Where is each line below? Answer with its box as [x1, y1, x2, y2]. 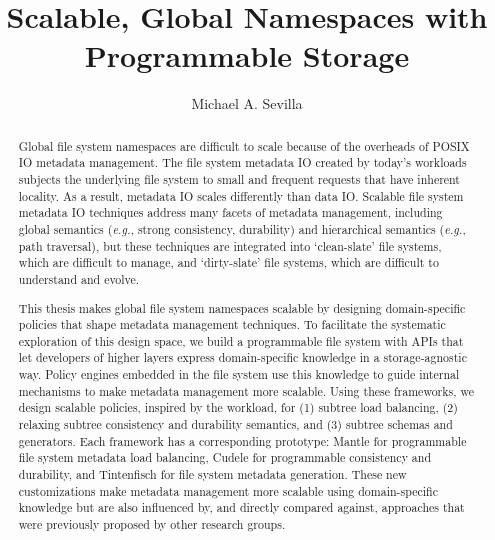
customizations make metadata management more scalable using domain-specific [18, 482, 438, 499]
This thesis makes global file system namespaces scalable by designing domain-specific [18, 299, 466, 316]
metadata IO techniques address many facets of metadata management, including [18, 204, 443, 221]
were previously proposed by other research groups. [18, 516, 286, 533]
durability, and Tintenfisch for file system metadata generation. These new [18, 466, 407, 483]
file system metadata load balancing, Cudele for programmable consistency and [18, 449, 432, 466]
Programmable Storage [84, 35, 410, 76]
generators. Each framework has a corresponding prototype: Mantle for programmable [18, 432, 467, 449]
